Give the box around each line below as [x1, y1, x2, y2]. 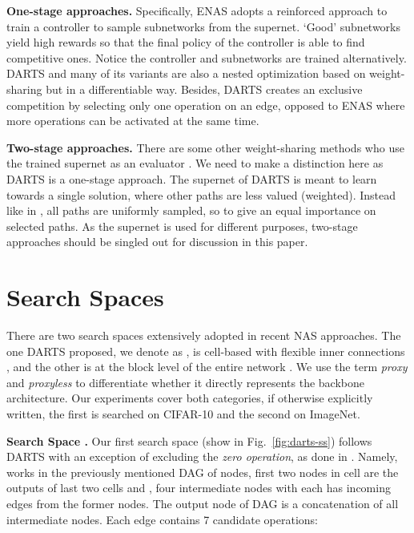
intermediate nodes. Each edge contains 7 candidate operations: [6, 511, 319, 527]
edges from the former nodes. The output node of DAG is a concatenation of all [6, 495, 399, 511]
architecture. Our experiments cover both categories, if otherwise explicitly [6, 390, 373, 406]
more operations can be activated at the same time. [6, 112, 259, 129]
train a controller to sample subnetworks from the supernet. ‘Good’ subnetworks [6, 18, 401, 34]
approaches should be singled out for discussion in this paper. [6, 233, 308, 250]
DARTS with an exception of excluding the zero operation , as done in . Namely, [6, 448, 398, 465]
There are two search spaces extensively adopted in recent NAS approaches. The [6, 327, 401, 344]
